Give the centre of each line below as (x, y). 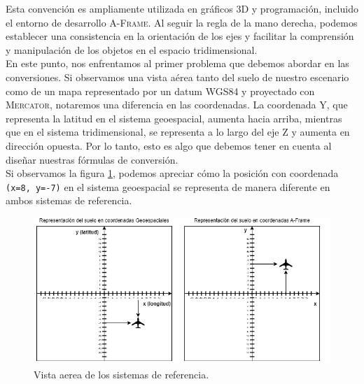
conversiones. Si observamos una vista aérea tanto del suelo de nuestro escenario (177, 77)
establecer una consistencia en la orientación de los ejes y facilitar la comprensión (180, 36)
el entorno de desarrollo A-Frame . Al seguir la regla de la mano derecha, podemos (182, 22)
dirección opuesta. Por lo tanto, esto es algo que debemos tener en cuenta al (169, 145)
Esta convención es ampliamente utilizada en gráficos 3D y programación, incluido (182, 8)
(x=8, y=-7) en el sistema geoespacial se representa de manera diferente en (168, 186)
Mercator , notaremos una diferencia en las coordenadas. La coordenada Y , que (177, 105)
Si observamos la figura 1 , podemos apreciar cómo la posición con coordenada (172, 173)
